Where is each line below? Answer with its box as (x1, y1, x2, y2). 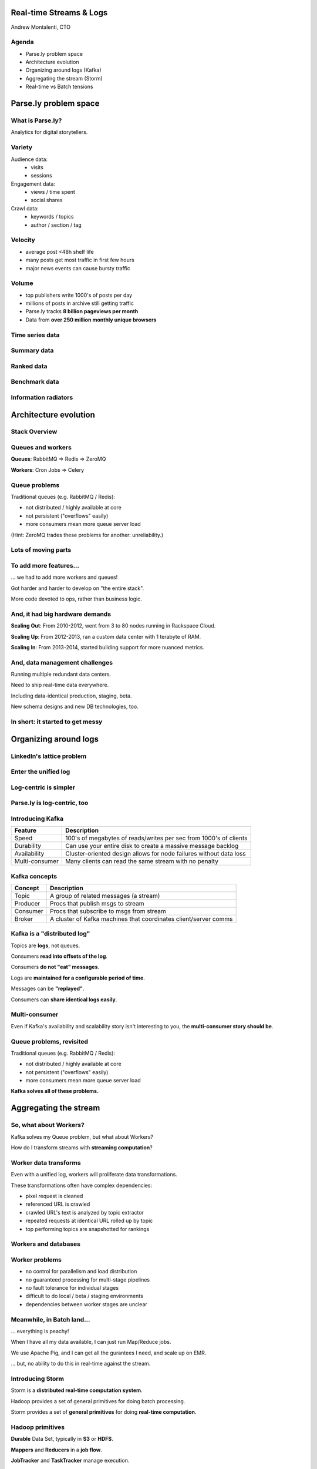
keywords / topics (31, 213, 74, 220)
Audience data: (11, 156, 48, 163)
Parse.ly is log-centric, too (11, 799, 89, 807)
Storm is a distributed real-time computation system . (11, 1387, 143, 1394)
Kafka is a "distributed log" (11, 930, 90, 938)
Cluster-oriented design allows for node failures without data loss (65, 850, 246, 858)
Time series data (11, 331, 60, 339)
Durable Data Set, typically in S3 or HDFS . (11, 1436, 114, 1443)
